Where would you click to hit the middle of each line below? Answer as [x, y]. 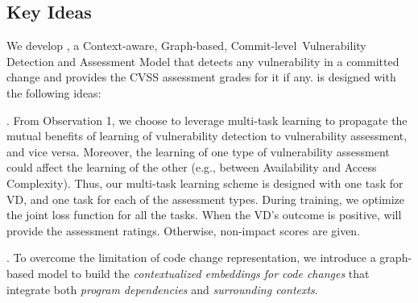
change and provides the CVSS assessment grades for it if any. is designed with [201, 77]
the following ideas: [54, 92]
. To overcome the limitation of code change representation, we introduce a [191, 257]
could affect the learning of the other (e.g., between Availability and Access [192, 167]
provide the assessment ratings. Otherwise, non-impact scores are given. [184, 230]
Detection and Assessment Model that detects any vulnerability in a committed [203, 61]
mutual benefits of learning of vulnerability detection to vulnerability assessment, [207, 136]
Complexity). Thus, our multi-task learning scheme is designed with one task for [205, 183]
